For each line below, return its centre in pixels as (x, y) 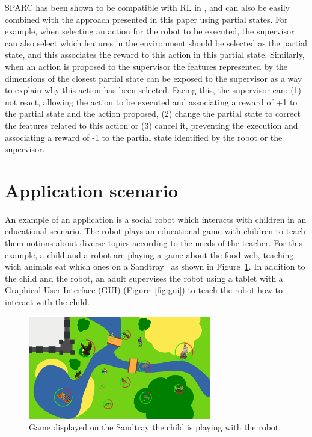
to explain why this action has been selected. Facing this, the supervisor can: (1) (153, 90)
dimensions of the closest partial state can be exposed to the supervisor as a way (154, 78)
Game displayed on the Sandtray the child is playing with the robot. (155, 427)
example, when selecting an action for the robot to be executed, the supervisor (150, 31)
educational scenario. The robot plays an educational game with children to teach (155, 231)
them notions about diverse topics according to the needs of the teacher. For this (154, 243)
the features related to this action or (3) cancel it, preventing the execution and (151, 125)
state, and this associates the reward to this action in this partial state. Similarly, (155, 54)
